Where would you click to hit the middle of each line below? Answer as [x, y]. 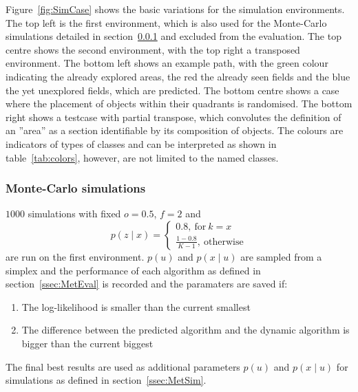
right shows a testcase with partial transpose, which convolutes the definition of [173, 117]
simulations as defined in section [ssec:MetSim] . [106, 380]
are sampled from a [281, 256]
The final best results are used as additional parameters [123, 366]
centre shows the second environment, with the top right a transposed [153, 49]
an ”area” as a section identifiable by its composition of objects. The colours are [175, 130]
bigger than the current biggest [87, 343]
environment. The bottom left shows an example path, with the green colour [167, 63]
